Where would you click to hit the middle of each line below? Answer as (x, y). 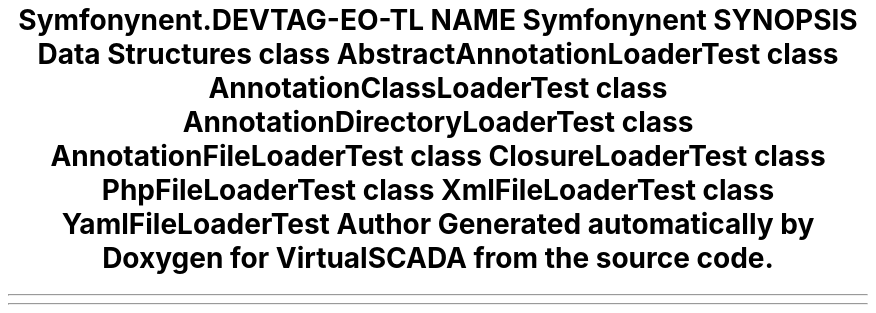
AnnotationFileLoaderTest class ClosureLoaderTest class (438, 156)
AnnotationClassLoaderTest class (438, 88)
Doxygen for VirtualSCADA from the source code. (438, 258)
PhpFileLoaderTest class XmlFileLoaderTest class (438, 190)
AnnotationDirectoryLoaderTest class (438, 122)
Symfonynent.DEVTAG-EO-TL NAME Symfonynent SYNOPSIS (438, 20)
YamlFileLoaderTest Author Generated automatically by (438, 224)
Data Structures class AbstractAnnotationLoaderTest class (438, 54)
